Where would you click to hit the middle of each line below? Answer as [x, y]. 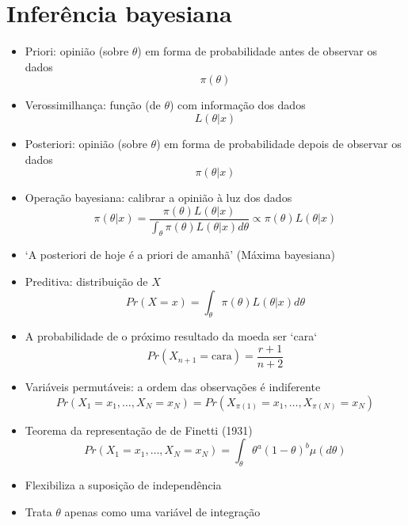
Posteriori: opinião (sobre [86, 143]
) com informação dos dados [237, 105]
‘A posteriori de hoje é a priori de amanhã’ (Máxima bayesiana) [180, 255]
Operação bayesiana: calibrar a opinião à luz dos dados [158, 198]
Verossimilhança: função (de [93, 105]
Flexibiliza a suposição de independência [123, 485]
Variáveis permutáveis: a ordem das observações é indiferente [173, 387]
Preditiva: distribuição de [86, 281]
